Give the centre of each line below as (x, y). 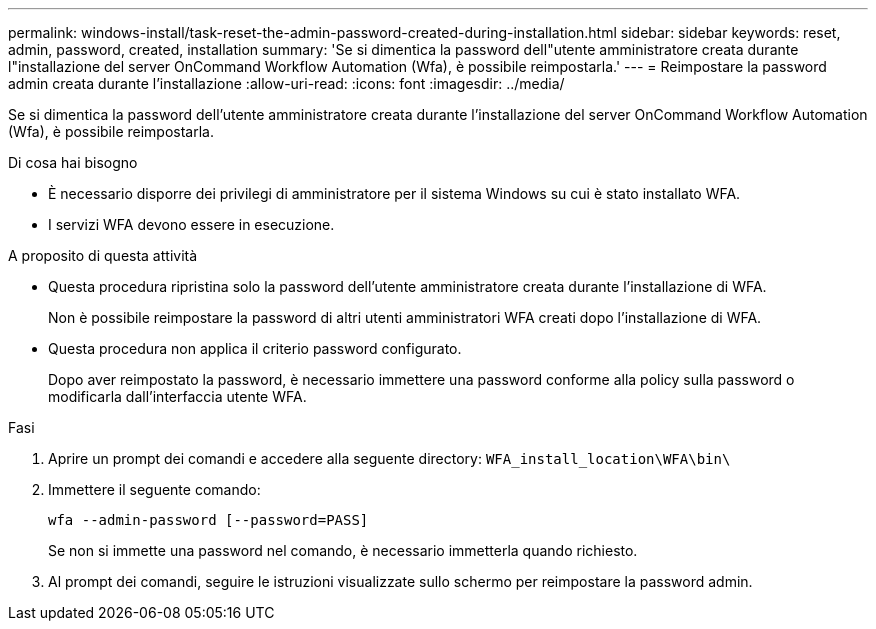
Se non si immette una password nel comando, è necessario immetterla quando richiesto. (343, 550)
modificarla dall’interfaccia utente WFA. (177, 396)
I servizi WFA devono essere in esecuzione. (191, 224)
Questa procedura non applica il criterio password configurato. (255, 348)
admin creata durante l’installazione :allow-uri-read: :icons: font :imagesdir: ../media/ (286, 83)
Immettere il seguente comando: (154, 489)
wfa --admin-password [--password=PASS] (208, 520)
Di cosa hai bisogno (73, 162)
